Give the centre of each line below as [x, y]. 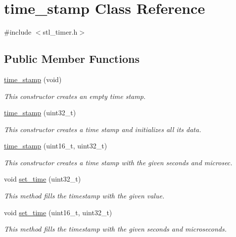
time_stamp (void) [33, 79]
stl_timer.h [60, 32]
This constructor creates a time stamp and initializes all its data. [103, 129]
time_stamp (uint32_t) [40, 113]
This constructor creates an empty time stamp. [75, 96]
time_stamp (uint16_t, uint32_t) [56, 146]
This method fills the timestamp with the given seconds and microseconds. [115, 229]
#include [18, 32]
